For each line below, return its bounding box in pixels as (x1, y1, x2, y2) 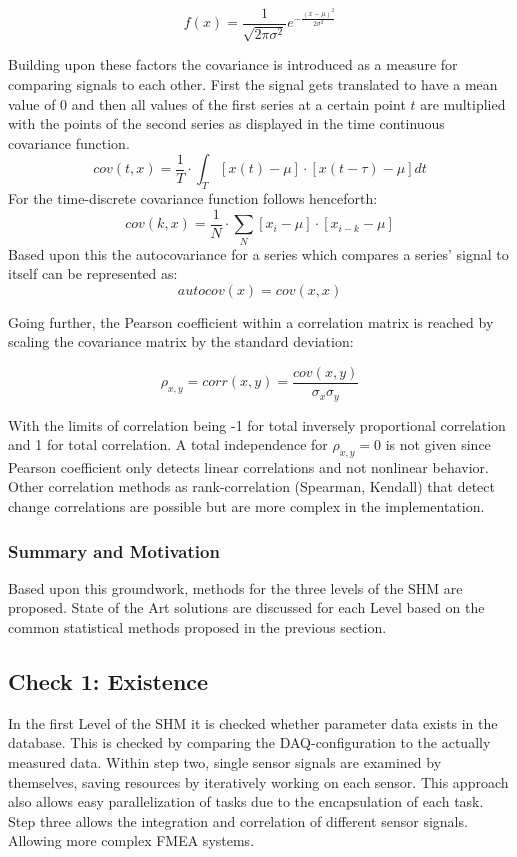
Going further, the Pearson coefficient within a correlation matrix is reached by (8, 311, 494, 332)
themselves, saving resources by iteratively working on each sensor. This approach (8, 771, 509, 792)
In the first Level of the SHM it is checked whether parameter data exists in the (8, 712, 498, 733)
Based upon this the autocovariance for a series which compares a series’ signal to (8, 243, 509, 264)
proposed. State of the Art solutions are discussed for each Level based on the (8, 597, 485, 618)
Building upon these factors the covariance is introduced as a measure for (8, 54, 458, 75)
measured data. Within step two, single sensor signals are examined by (8, 752, 442, 773)
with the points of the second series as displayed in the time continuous (8, 113, 445, 134)
